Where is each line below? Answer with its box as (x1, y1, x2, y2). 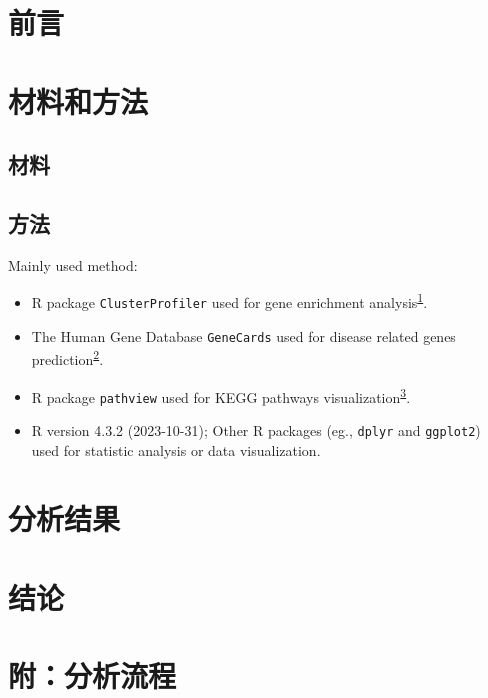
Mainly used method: (8, 254, 138, 275)
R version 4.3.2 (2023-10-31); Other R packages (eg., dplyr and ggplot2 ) (31, 419, 481, 440)
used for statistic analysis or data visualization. (31, 439, 321, 460)
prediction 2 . (31, 346, 104, 369)
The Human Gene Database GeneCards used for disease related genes (31, 325, 456, 346)
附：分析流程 (8, 655, 177, 696)
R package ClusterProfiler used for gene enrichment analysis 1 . (31, 289, 428, 312)
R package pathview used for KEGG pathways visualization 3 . (31, 383, 411, 407)
